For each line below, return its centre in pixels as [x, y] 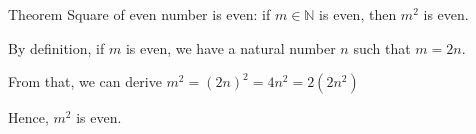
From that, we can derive [85, 81]
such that [382, 47]
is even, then [358, 14]
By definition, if [56, 47]
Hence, [28, 117]
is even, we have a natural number [230, 47]
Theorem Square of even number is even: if [139, 14]
